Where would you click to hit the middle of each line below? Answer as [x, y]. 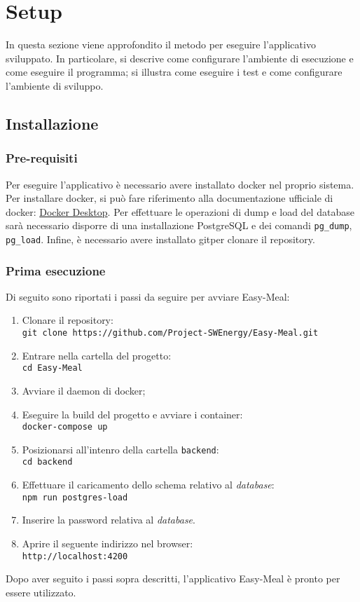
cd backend [47, 462]
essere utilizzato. [41, 592]
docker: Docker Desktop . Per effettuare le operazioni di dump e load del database [180, 211]
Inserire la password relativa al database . [109, 520]
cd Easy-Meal [52, 368]
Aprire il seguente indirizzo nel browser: [108, 543]
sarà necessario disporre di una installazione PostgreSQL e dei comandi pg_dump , [179, 225]
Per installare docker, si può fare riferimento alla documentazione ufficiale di [169, 198]
